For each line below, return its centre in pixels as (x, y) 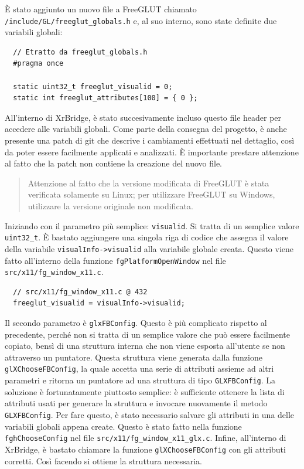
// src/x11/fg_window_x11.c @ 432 (80, 292)
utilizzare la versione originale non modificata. (110, 205)
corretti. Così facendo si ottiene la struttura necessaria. (103, 460)
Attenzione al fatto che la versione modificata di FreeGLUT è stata (148, 183)
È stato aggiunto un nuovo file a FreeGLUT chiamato (101, 9)
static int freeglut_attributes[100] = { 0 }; (105, 98)
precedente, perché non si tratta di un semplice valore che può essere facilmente (147, 334)
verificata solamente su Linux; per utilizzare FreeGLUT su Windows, (151, 194)
